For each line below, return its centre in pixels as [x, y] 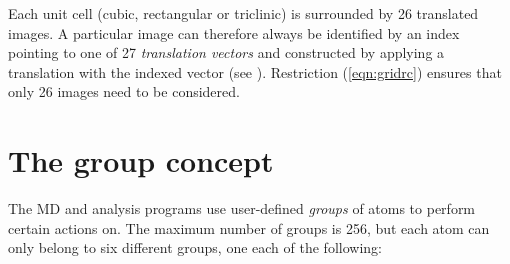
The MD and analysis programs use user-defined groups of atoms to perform [242, 208]
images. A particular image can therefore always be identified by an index [234, 32]
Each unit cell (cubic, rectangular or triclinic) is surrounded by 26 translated [243, 13]
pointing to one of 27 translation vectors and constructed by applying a [226, 52]
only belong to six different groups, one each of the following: [195, 247]
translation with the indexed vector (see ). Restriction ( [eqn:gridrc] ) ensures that [255, 71]
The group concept [141, 160]
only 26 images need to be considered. [124, 91]
